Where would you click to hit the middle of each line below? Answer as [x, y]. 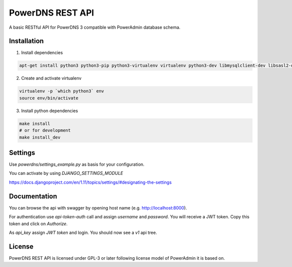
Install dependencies [42, 53]
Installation [26, 41]
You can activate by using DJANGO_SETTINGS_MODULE [66, 173]
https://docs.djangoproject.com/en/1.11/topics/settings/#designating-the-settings [91, 182]
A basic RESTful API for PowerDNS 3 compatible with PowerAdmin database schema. [95, 27]
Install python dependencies [50, 111]
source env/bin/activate [49, 98]
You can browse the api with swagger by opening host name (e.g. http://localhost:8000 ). [98, 208]
